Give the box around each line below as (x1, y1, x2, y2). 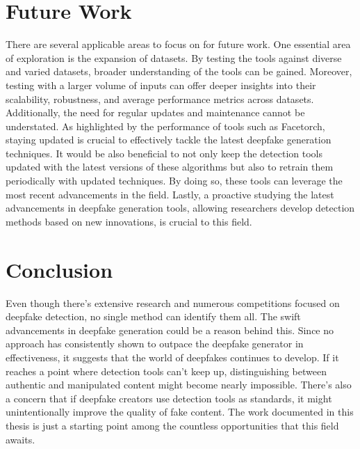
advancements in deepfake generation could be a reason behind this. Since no (6, 322, 334, 337)
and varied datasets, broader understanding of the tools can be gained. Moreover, (6, 64, 352, 79)
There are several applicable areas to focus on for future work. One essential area (6, 37, 351, 52)
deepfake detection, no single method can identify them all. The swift (6, 309, 301, 324)
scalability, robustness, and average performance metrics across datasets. (6, 91, 314, 106)
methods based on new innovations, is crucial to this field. (6, 214, 252, 228)
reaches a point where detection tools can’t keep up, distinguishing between (6, 363, 327, 378)
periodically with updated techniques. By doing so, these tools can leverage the (6, 173, 343, 188)
